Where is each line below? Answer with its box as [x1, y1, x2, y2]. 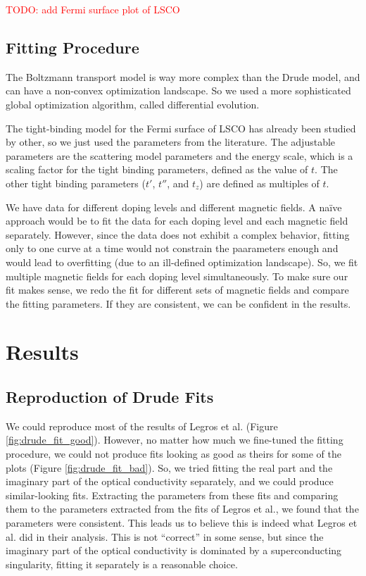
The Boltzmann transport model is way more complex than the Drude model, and [6, 69, 360, 84]
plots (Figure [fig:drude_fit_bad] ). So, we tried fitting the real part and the [6, 460, 333, 475]
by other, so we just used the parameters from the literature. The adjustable [6, 134, 336, 149]
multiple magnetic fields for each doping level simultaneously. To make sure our [6, 268, 348, 283]
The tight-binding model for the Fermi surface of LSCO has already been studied [6, 120, 356, 135]
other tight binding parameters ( [6, 175, 146, 190]
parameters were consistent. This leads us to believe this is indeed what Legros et [6, 515, 358, 530]
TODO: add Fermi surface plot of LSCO [6, 2, 180, 16]
